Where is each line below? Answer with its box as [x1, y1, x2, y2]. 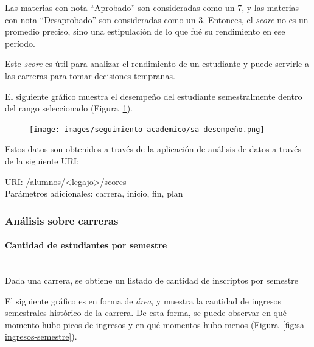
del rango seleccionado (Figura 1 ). [5, 102, 133, 114]
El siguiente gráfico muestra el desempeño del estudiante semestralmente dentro [5, 89, 302, 102]
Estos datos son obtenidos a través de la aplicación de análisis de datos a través [5, 142, 302, 155]
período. [5, 37, 35, 49]
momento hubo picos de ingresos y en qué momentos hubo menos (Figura [5, 318, 279, 331]
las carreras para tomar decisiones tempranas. [5, 69, 175, 82]
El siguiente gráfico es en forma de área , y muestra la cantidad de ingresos [5, 294, 282, 307]
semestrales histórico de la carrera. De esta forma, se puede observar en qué [5, 306, 287, 319]
